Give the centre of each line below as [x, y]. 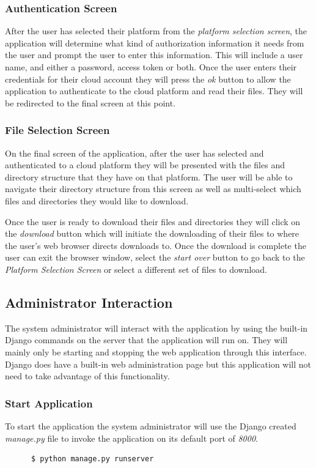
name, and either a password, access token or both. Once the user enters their [151, 67]
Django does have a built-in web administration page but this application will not [158, 364]
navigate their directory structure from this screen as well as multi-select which [153, 189]
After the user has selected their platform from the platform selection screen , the [156, 31]
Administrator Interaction [89, 302]
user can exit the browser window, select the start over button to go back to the [155, 257]
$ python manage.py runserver [92, 459]
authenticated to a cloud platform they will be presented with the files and [145, 165]
